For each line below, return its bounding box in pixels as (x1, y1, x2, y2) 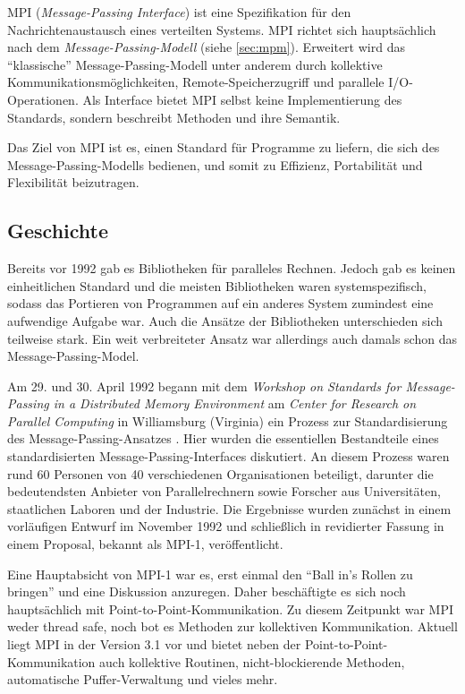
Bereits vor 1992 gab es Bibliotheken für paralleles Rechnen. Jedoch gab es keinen (7, 259, 456, 278)
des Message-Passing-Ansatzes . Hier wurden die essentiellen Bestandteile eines (7, 429, 439, 448)
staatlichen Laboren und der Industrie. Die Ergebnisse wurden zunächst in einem (7, 499, 452, 518)
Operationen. (7, 90, 79, 108)
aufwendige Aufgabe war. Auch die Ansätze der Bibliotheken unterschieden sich (7, 311, 444, 330)
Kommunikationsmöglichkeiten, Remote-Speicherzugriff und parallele (7, 73, 385, 91)
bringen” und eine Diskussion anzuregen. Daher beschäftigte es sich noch (7, 582, 406, 601)
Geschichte (7, 217, 109, 244)
